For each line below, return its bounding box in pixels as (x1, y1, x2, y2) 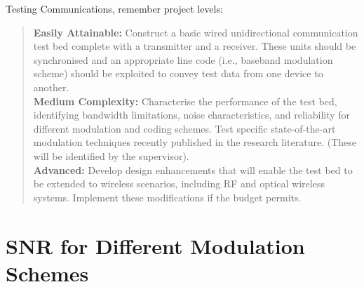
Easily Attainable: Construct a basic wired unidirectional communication (33, 25, 358, 39)
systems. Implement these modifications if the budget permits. (33, 189, 302, 204)
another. (33, 79, 69, 94)
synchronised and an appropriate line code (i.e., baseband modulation (33, 52, 333, 67)
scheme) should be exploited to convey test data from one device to (33, 66, 323, 81)
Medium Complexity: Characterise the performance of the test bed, (33, 93, 337, 108)
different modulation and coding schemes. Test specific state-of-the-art (33, 121, 336, 135)
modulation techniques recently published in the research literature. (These (33, 135, 356, 149)
